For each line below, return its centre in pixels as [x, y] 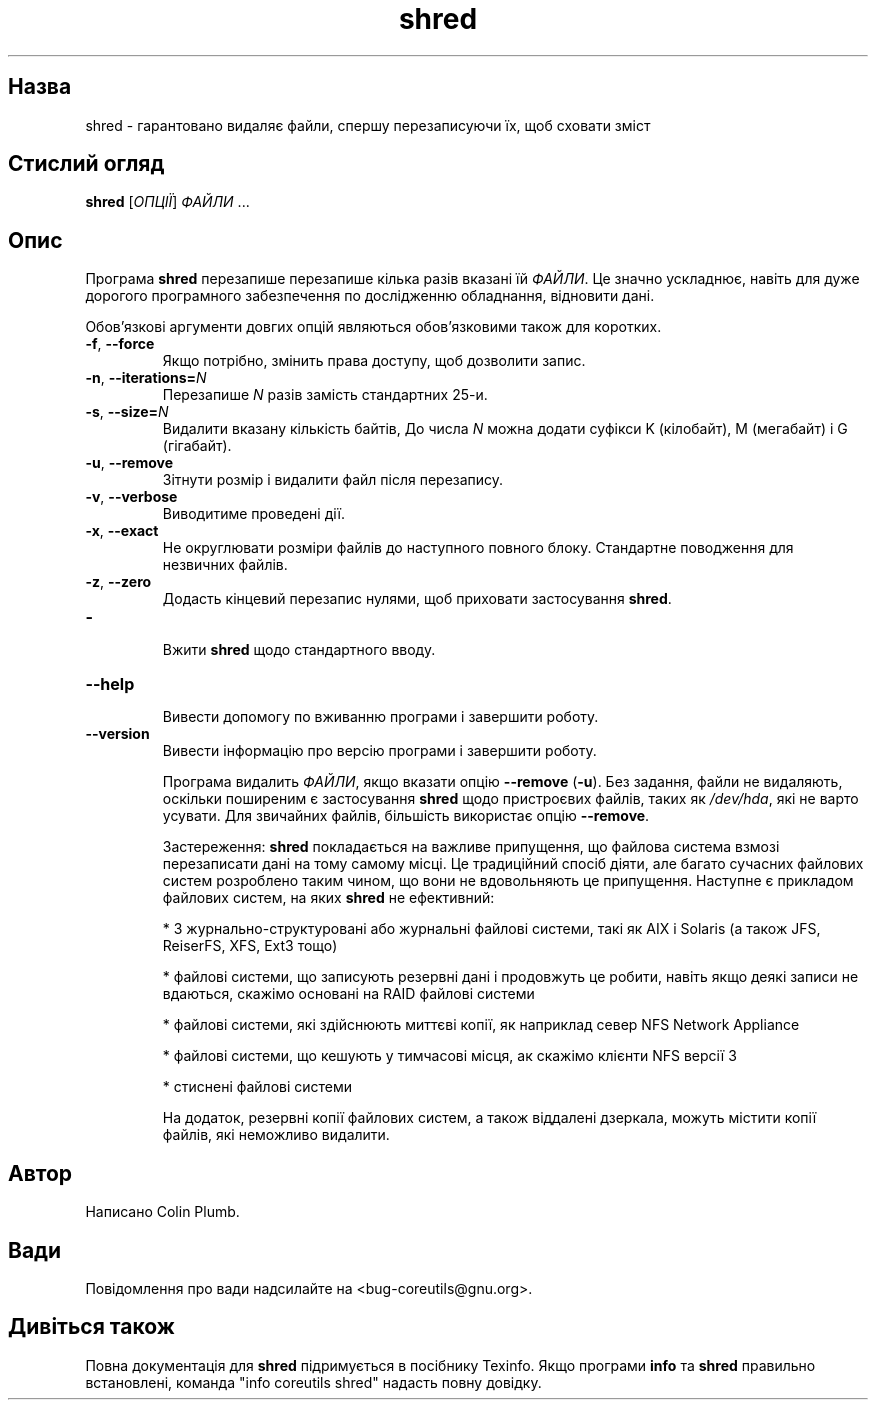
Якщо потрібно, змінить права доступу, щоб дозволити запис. [374, 361]
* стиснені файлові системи [257, 1087]
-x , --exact [122, 531]
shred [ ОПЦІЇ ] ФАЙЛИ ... [167, 202]
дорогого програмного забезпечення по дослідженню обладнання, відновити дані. [370, 296]
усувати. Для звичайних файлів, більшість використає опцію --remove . [406, 816]
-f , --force [120, 344]
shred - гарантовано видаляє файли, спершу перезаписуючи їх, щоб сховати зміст [368, 125]
